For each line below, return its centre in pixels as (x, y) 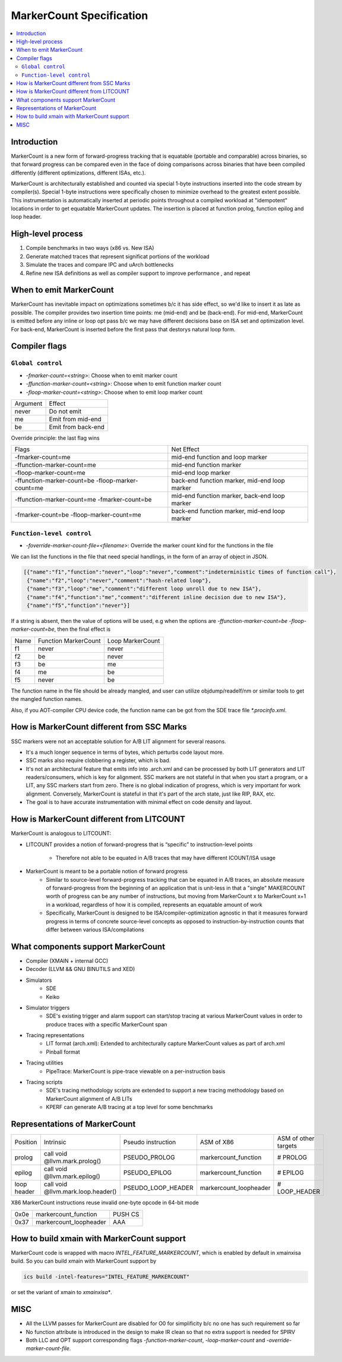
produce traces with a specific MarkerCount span (107, 1024)
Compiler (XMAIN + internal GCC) (67, 960)
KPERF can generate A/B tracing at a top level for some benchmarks (129, 1107)
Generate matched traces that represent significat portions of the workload (118, 256)
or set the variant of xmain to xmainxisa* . (61, 1292)
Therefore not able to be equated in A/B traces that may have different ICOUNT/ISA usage (166, 857)
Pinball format (63, 1052)
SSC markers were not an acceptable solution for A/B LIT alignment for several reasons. (119, 741)
